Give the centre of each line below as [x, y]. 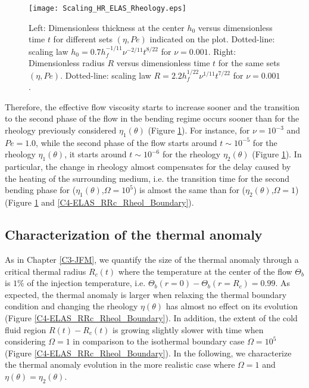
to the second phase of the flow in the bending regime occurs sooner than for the [152, 118]
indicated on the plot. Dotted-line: [212, 39]
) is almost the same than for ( [189, 190]
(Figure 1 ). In [277, 154]
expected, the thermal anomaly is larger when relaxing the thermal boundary [146, 294]
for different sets [83, 39]
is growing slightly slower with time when [188, 329]
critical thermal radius [46, 271]
